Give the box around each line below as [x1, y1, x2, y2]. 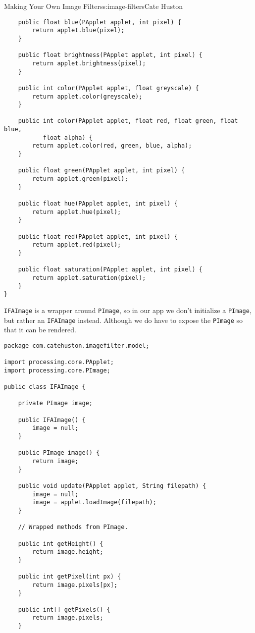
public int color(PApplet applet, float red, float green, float [18, 117, 238, 125]
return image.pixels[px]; [32, 581, 118, 588]
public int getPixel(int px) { [18, 573, 121, 580]
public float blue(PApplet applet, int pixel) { [18, 18, 181, 26]
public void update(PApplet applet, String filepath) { [18, 482, 206, 489]
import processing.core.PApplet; [4, 359, 114, 366]
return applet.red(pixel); [32, 241, 121, 249]
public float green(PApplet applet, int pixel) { [18, 167, 185, 174]
